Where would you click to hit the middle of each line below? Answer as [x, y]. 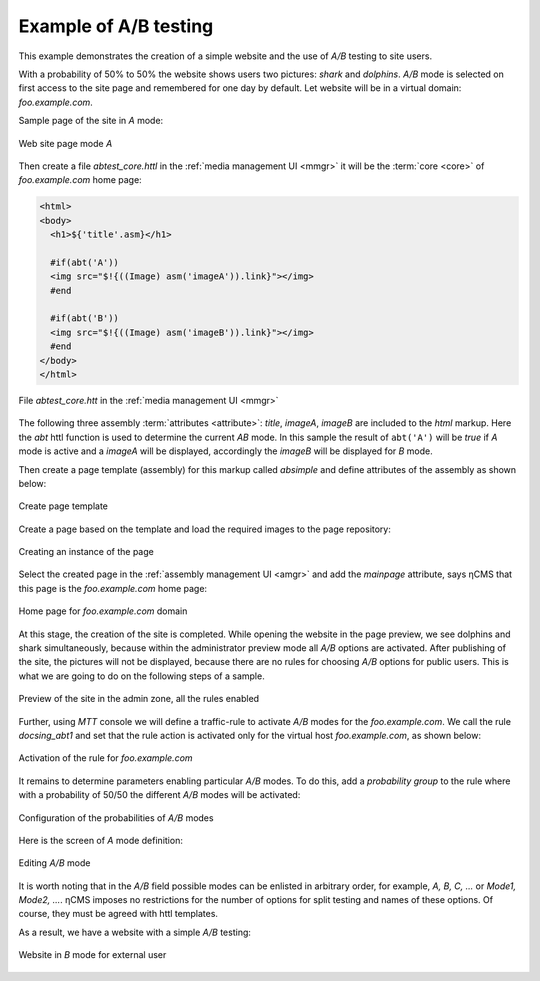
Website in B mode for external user [92, 955]
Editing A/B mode [54, 863]
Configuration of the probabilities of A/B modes [116, 817]
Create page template [63, 506]
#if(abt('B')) [85, 318]
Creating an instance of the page [86, 552]
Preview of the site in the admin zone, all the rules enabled [139, 699]
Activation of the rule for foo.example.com [106, 758]
